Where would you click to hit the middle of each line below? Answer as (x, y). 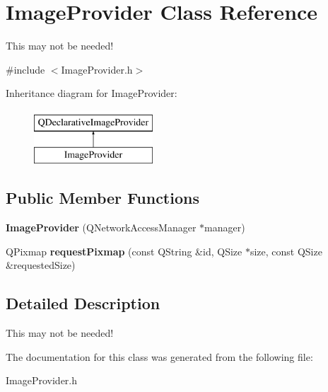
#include (25, 69)
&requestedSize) (41, 265)
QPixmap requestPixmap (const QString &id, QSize (124, 251)
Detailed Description (83, 303)
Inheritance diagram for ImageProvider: (92, 93)
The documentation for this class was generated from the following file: (159, 356)
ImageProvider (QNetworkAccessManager (101, 227)
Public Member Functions (102, 198)
